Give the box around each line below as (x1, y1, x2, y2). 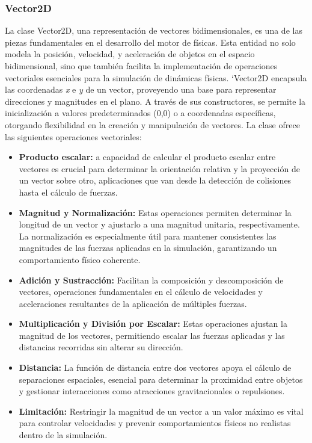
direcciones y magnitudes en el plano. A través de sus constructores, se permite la (5, 94, 306, 107)
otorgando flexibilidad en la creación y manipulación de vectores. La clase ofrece (5, 118, 300, 131)
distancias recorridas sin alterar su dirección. (19, 341, 183, 353)
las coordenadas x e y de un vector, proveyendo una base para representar (5, 83, 277, 96)
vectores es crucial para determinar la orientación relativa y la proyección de (19, 162, 300, 175)
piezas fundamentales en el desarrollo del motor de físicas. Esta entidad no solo (5, 36, 296, 48)
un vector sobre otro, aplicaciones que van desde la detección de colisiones (19, 174, 292, 187)
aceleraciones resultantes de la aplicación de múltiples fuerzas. (19, 297, 247, 309)
